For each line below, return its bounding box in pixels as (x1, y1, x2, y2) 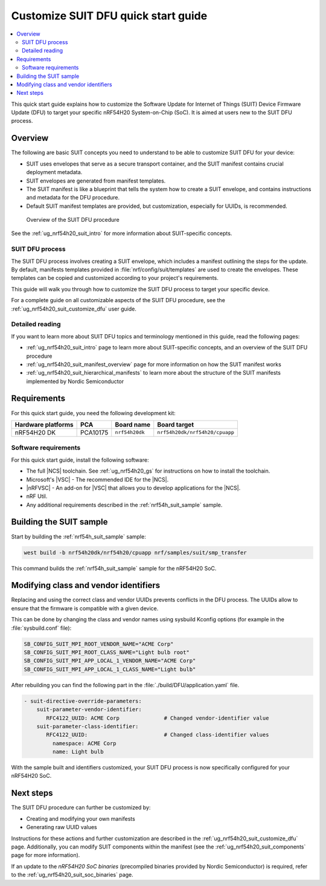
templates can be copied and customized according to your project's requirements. (11, 274, 219, 282)
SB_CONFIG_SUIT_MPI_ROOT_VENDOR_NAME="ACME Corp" (24, 641, 174, 647)
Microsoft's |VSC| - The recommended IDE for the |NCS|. (26, 476, 169, 483)
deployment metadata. (26, 169, 83, 176)
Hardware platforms (14, 420, 74, 428)
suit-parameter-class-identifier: (36, 723, 139, 729)
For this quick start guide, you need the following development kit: (11, 409, 176, 416)
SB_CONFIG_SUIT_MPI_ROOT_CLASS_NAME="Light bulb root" (24, 649, 190, 656)
